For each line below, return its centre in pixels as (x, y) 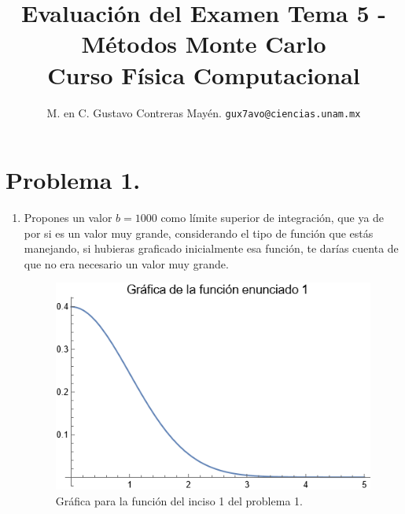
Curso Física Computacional (204, 74)
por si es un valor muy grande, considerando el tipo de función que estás (199, 233)
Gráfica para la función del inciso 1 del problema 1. (179, 500)
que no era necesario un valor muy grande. (126, 263)
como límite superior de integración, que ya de (272, 218)
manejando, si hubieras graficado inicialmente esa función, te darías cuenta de (211, 248)
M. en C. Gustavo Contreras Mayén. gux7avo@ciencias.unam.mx (204, 112)
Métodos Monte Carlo (204, 44)
